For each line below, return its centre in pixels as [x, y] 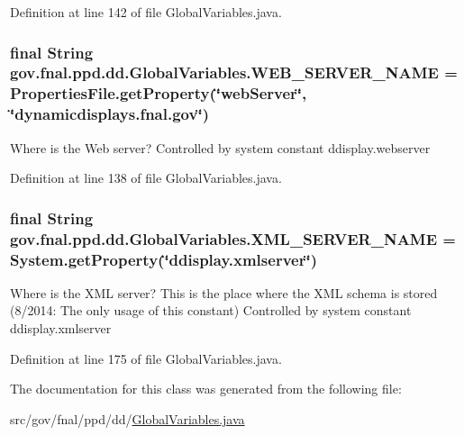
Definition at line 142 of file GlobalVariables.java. [146, 12]
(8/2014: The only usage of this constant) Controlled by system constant [211, 310]
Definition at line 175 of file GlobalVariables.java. [146, 358]
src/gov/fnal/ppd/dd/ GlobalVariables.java [127, 418]
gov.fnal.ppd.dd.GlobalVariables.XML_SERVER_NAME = [233, 238]
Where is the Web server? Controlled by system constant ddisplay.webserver [220, 147]
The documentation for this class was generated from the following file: [206, 389]
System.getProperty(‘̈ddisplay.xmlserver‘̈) [164, 259]
